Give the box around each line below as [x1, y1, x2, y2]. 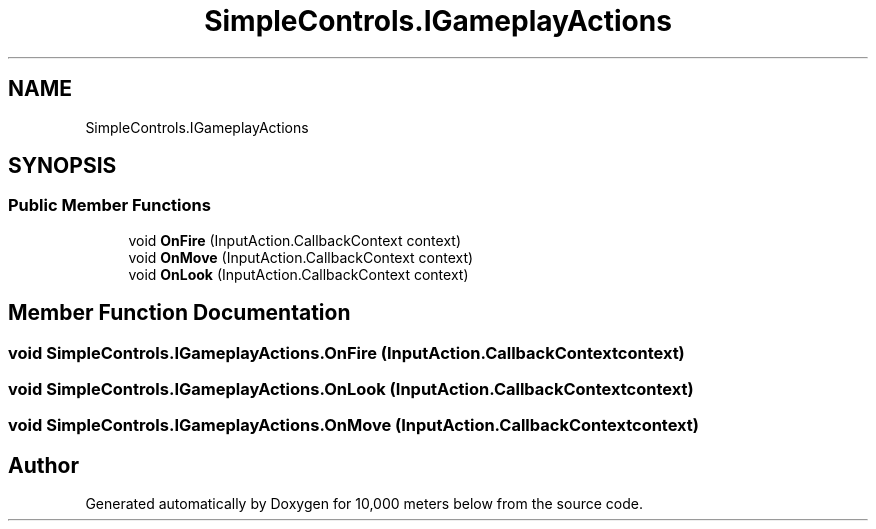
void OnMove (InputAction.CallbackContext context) [128, 248, 474, 266]
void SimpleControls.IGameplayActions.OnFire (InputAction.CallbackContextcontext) [8, 342, 685, 363]
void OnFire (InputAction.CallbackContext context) [128, 231, 462, 249]
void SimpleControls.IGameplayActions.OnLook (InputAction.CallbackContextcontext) [8, 379, 694, 400]
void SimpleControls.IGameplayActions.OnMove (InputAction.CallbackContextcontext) [8, 415, 699, 436]
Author [8, 452, 79, 478]
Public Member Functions [8, 195, 211, 216]
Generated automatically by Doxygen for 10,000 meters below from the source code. [85, 495, 643, 513]
